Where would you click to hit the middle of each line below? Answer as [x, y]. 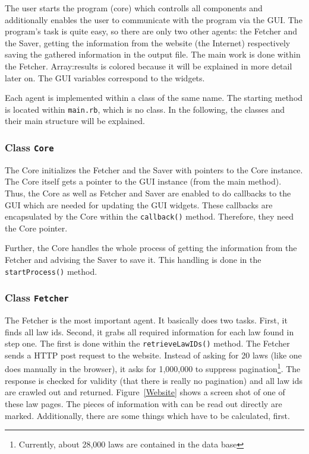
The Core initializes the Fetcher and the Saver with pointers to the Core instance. [154, 169]
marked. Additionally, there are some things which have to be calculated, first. [147, 415]
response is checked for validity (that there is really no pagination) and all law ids [154, 380]
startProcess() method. [51, 271]
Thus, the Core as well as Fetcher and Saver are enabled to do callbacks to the [148, 193]
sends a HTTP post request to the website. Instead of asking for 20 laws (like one [153, 355]
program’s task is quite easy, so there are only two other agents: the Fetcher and [151, 31]
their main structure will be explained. [75, 121]
